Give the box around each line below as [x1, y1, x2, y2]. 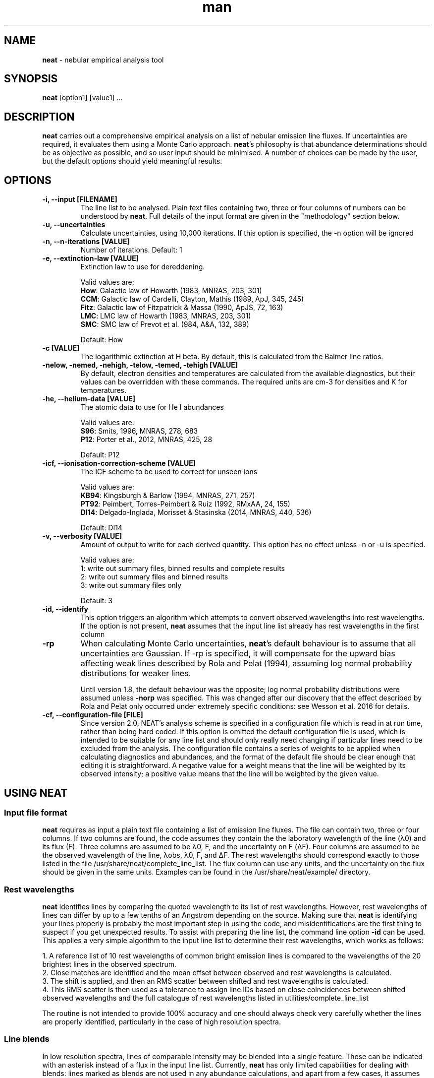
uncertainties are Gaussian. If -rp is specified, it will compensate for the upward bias [80, 648, 395, 659]
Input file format [4, 807, 67, 818]
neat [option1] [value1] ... [42, 93, 123, 102]
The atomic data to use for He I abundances [80, 403, 224, 412]
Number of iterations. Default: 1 [80, 246, 182, 254]
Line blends [4, 1034, 50, 1044]
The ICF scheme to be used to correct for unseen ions [80, 467, 258, 476]
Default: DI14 [80, 523, 122, 532]
